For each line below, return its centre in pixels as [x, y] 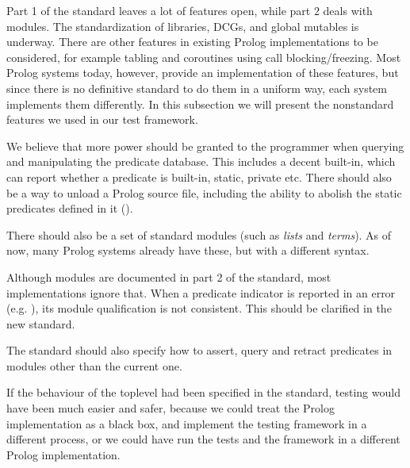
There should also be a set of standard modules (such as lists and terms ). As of [199, 234]
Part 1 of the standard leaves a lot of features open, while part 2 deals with [190, 10]
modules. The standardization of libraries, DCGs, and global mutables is [183, 26]
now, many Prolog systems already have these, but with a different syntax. [188, 250]
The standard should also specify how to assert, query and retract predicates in [199, 350]
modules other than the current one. [94, 365]
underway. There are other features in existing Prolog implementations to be [192, 42]
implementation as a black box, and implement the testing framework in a [187, 423]
